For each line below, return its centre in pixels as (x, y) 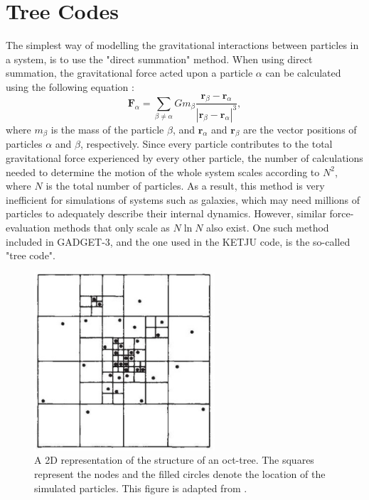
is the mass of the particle (107, 129)
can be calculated (303, 73)
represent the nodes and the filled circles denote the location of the (180, 474)
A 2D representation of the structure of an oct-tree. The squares (174, 460)
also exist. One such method (268, 228)
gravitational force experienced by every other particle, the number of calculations (184, 158)
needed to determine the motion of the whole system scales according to (163, 172)
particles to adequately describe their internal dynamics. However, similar (166, 213)
